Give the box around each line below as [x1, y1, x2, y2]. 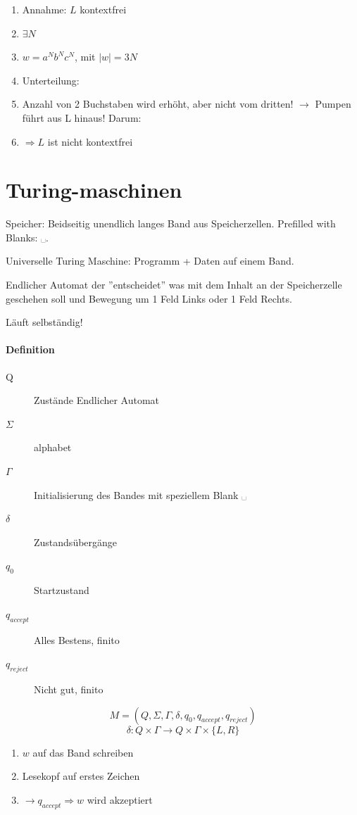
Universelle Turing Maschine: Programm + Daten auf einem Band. [6, 253, 294, 268]
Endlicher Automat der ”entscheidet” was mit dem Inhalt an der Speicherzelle [6, 277, 342, 292]
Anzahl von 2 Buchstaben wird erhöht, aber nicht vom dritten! [22, 96, 294, 111]
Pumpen [315, 96, 351, 111]
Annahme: [22, 2, 67, 16]
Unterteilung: [22, 72, 80, 87]
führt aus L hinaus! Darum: [22, 110, 142, 125]
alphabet [34, 440, 72, 455]
